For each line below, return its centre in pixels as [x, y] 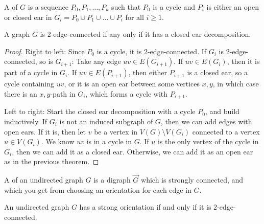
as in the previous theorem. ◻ [52, 161]
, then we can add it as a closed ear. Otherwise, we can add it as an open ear [133, 151]
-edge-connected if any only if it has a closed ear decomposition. [151, 34]
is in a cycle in [109, 141]
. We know [58, 141]
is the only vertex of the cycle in [208, 141]
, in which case [236, 84]
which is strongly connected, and [192, 180]
